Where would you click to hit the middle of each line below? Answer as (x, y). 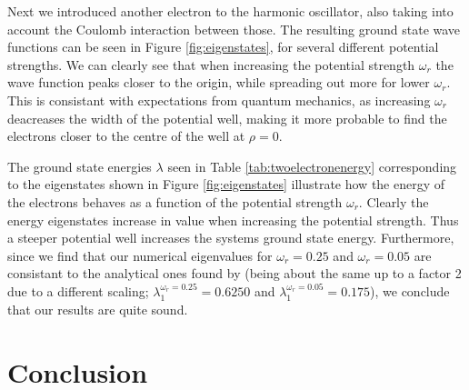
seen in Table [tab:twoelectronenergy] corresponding (312, 166)
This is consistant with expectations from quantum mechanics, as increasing (219, 100)
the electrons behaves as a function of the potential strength (175, 201)
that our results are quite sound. (98, 309)
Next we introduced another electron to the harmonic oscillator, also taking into (230, 11)
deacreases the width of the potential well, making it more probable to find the (227, 118)
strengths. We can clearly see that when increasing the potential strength (211, 64)
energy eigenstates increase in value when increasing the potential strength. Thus (233, 220)
